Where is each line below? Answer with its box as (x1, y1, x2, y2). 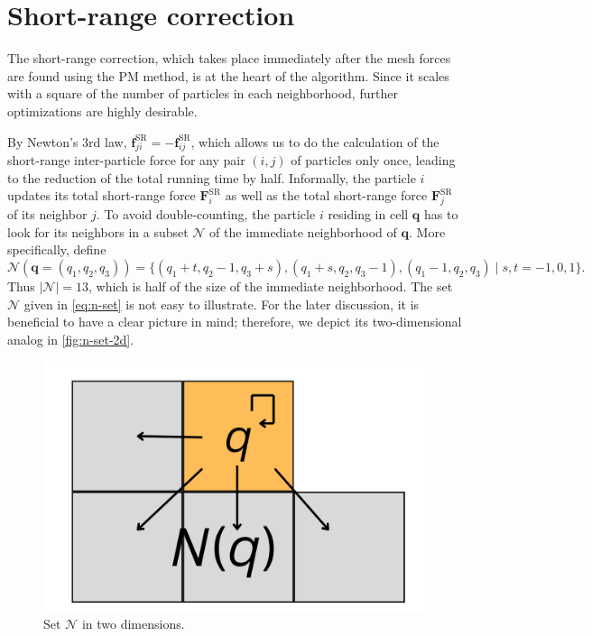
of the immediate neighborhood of (209, 222, 397, 241)
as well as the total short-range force (225, 186, 428, 205)
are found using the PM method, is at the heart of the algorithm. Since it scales (7, 66, 449, 85)
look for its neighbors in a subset (7, 222, 189, 241)
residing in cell (328, 205, 409, 224)
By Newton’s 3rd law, (7, 132, 127, 151)
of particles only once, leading (291, 151, 456, 170)
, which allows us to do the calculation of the (190, 132, 439, 151)
